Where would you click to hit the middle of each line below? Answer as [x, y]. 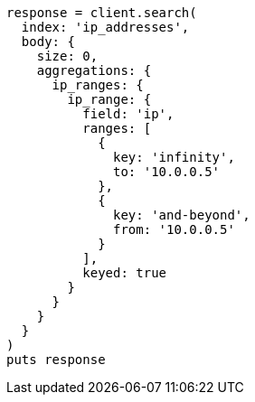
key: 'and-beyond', [182, 215]
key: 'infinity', [174, 157]
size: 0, [67, 56]
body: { [48, 42]
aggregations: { [94, 70]
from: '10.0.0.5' [174, 229]
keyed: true [125, 273]
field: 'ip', [128, 114]
